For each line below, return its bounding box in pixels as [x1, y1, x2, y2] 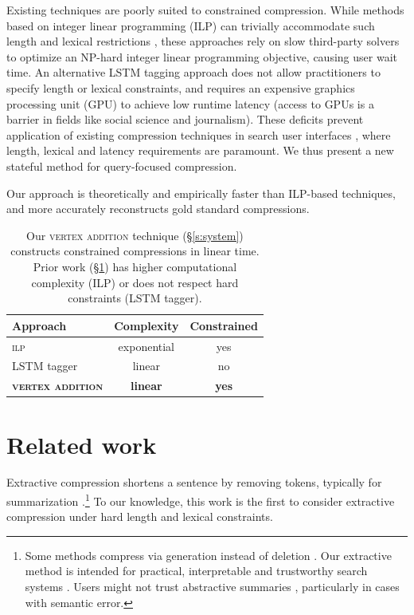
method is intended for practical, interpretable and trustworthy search [25, 562, 368, 579]
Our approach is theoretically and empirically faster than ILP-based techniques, [6, 184, 396, 201]
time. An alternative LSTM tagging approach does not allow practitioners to [6, 64, 381, 81]
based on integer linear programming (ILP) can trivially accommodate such [6, 17, 375, 34]
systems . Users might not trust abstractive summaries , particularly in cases [25, 578, 400, 595]
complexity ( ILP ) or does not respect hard [31, 274, 239, 290]
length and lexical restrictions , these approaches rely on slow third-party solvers [6, 33, 400, 49]
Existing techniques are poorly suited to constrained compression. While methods [6, 2, 404, 18]
